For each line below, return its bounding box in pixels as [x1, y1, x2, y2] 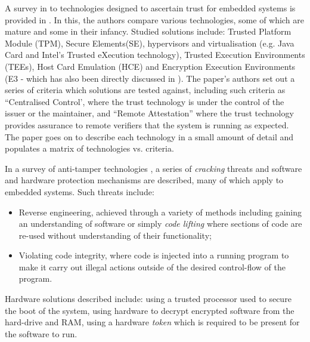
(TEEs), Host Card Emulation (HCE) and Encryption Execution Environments [5, 60, 296, 72]
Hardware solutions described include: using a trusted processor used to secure [5, 292, 292, 305]
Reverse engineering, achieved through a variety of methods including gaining [18, 205, 302, 218]
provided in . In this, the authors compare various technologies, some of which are [5, 13, 304, 26]
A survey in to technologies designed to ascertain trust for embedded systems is [5, 2, 296, 14]
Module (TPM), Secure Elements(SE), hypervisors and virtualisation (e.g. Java [5, 36, 294, 49]
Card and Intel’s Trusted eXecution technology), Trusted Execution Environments [5, 48, 305, 61]
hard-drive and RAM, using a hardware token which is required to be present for [5, 316, 300, 328]
